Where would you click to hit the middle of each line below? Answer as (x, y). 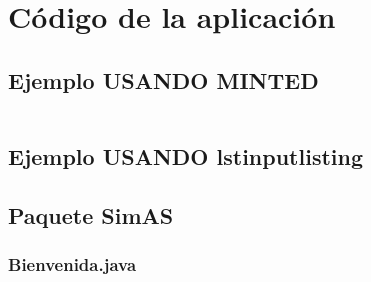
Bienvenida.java (72, 264)
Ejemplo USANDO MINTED (163, 79)
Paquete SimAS (91, 214)
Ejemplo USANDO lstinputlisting (186, 155)
